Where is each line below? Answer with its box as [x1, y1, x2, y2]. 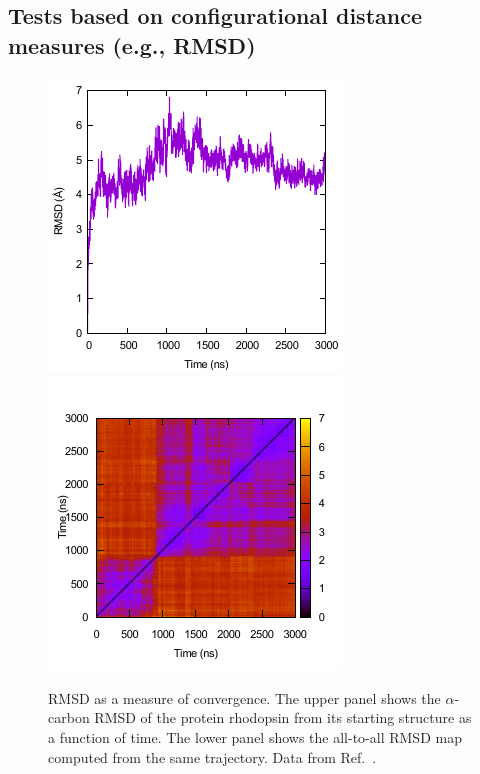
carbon [48, 707, 90, 728]
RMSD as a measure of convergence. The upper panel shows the [48, 687, 441, 708]
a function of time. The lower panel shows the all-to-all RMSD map [48, 726, 462, 747]
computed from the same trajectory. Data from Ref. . [48, 746, 377, 767]
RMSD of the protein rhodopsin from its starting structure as [94, 707, 472, 728]
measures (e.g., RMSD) [8, 29, 256, 60]
